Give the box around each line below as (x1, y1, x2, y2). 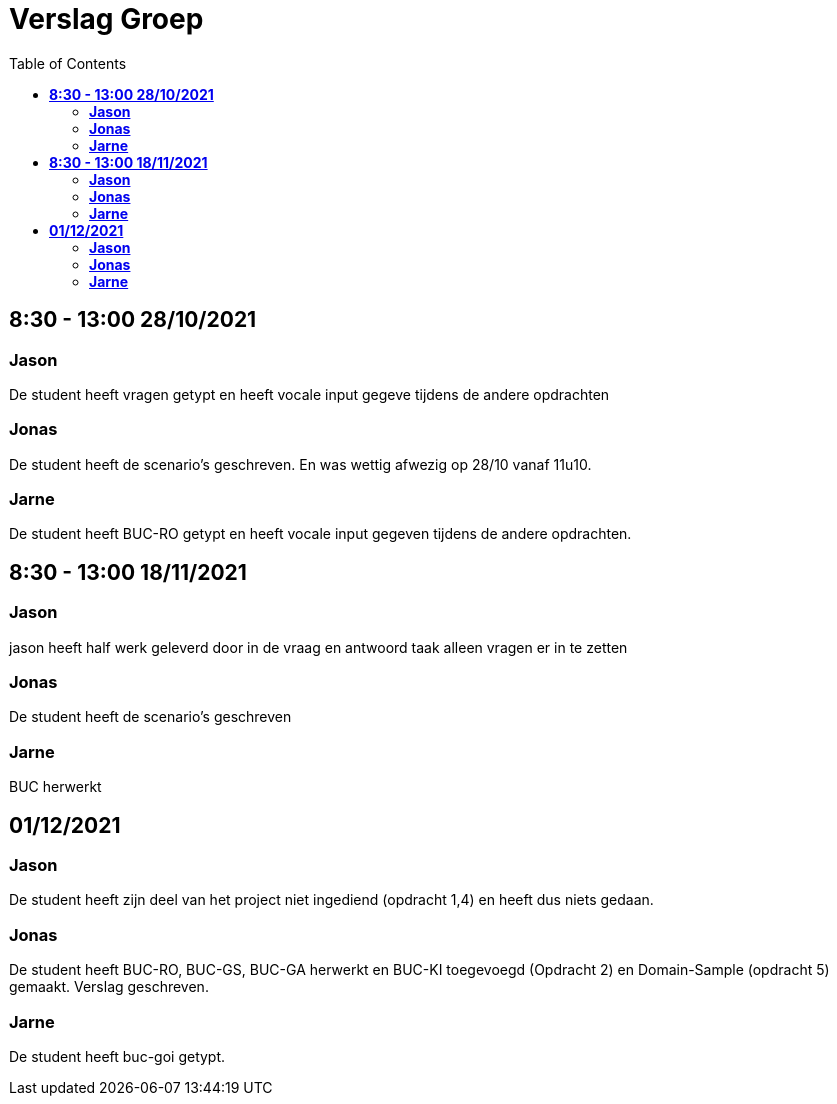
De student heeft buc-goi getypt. (9, 1047, 226, 1065)
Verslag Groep (9, 2, 204, 36)
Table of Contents (9, 54, 127, 72)
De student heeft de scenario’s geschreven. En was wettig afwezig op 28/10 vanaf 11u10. (9, 455, 592, 473)
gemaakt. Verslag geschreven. (9, 978, 209, 996)
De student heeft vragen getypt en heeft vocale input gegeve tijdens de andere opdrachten (9, 385, 610, 403)
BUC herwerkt (9, 778, 102, 796)
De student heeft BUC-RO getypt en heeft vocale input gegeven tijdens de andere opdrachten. (9, 525, 632, 543)
